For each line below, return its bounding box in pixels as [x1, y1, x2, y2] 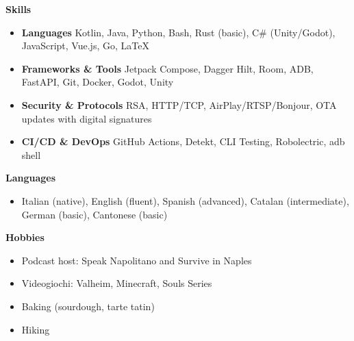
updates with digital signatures [21, 111, 152, 125]
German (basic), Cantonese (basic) [21, 207, 168, 221]
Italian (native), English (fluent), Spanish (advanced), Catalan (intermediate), [21, 193, 349, 207]
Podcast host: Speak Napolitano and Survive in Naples [21, 253, 252, 267]
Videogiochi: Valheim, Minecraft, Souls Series [21, 276, 212, 290]
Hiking [21, 322, 50, 336]
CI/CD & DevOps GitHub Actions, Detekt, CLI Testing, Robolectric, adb [21, 134, 345, 149]
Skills [5, 2, 31, 16]
